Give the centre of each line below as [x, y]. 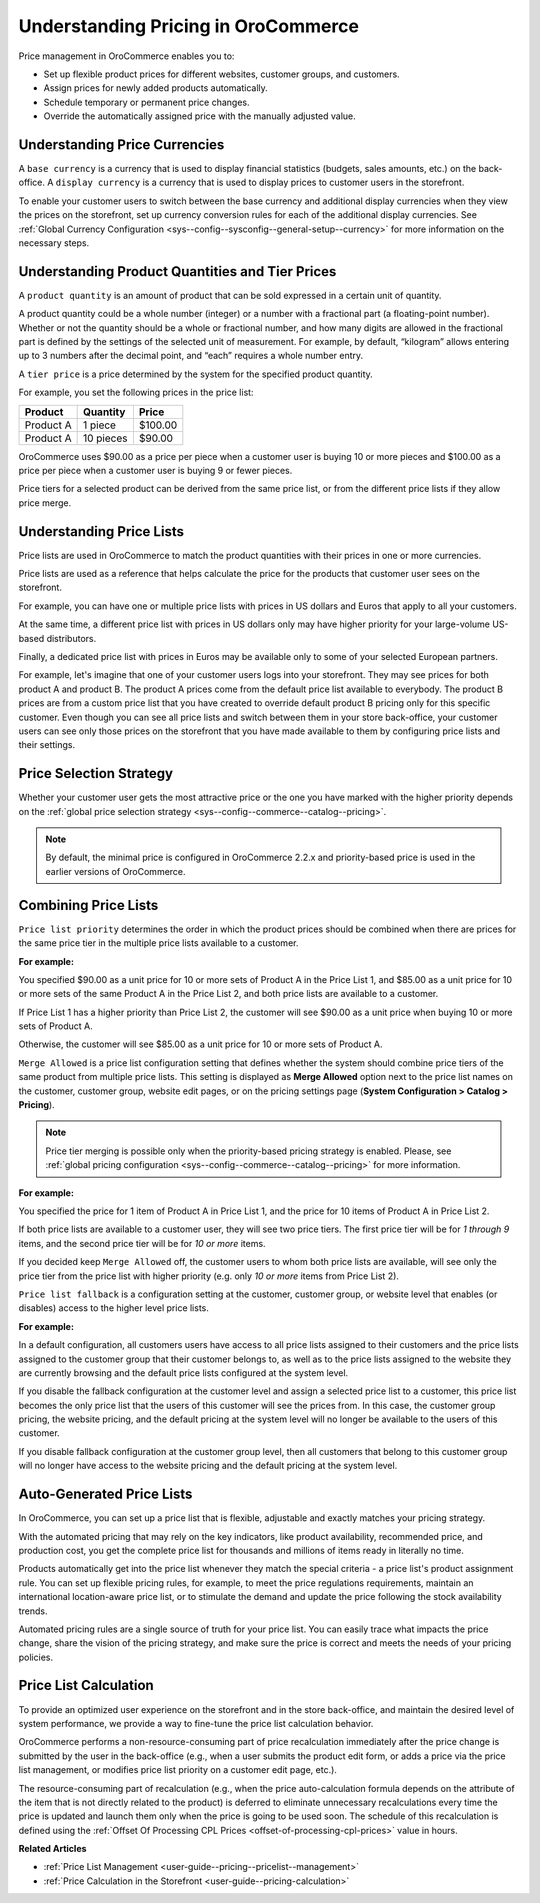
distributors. [71, 638]
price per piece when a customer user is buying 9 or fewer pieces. [155, 470]
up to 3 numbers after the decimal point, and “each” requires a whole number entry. [191, 356]
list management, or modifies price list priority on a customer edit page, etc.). [177, 1770]
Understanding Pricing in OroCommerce [189, 26]
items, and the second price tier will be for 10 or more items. [142, 1243]
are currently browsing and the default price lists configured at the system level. [183, 1372]
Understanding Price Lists [101, 531]
